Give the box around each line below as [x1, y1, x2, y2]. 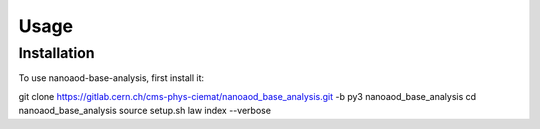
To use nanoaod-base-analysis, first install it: [18, 72, 205, 84]
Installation [18, 44, 95, 62]
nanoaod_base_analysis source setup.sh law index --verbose [18, 105, 272, 117]
